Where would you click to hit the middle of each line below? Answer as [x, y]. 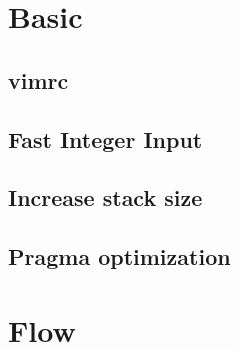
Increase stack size [105, 197]
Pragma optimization [119, 256]
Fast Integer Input [105, 138]
